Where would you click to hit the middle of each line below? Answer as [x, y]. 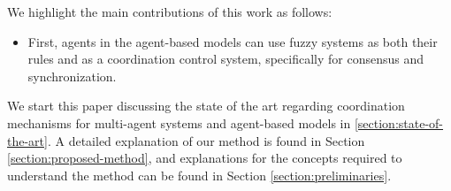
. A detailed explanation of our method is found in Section [206, 140]
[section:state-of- [399, 122]
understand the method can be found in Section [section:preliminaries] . [199, 175]
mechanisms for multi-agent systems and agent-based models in [179, 122]
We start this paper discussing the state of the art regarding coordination [206, 106]
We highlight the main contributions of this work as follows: [170, 11]
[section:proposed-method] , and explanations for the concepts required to [205, 158]
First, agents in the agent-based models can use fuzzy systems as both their [233, 41]
